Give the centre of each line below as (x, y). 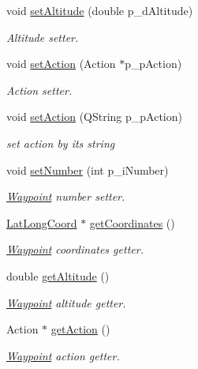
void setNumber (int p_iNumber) (88, 169)
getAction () (80, 329)
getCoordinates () (132, 222)
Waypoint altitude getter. (66, 302)
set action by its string (61, 143)
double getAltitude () (58, 275)
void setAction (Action (61, 64)
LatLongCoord (42, 222)
